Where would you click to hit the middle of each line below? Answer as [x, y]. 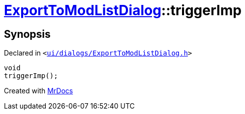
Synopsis [27, 34]
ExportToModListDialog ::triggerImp [123, 10]
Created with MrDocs [39, 91]
